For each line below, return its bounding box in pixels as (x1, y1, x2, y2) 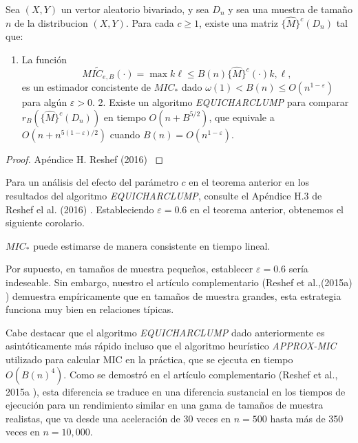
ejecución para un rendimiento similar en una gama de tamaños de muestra (6, 398, 324, 412)
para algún (21, 95, 67, 109)
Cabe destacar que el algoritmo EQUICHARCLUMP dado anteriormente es (6, 325, 325, 339)
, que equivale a (209, 109, 275, 124)
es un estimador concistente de (21, 80, 151, 94)
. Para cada (125, 15, 174, 30)
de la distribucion (14, 15, 88, 30)
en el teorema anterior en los (189, 175, 310, 189)
